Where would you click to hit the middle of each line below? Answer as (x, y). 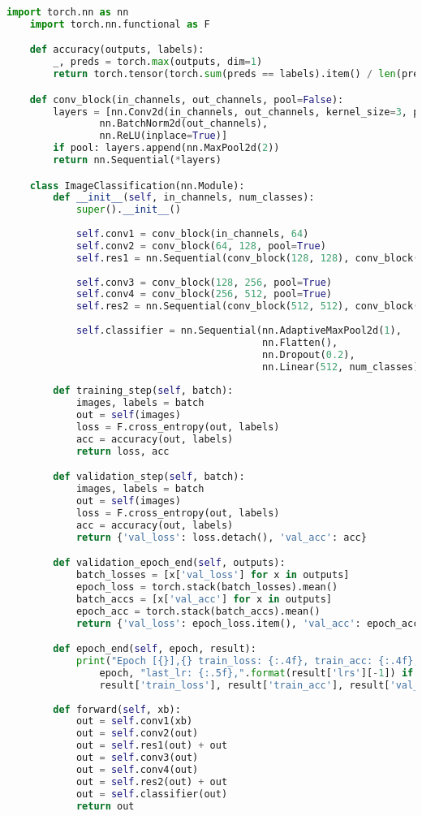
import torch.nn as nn (68, 12)
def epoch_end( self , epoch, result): (155, 649)
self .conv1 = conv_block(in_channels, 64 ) (192, 234)
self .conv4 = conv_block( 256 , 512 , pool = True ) (204, 294)
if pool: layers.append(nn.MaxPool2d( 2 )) (166, 148)
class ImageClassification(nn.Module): (137, 186)
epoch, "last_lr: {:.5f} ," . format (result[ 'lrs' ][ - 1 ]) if (256, 673)
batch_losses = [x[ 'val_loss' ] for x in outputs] (213, 575)
